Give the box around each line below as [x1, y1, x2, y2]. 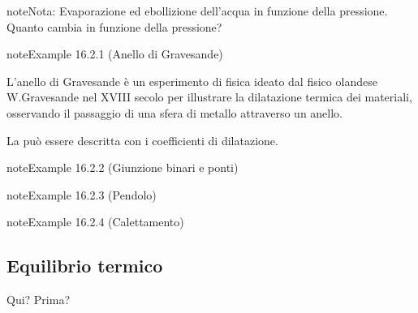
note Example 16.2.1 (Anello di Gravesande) [6, 45, 223, 62]
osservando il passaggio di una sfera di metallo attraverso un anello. [6, 104, 343, 121]
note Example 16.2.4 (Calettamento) [6, 213, 184, 230]
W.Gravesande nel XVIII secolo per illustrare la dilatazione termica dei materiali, [6, 88, 412, 105]
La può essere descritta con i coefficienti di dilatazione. [6, 131, 278, 148]
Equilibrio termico [6, 253, 163, 278]
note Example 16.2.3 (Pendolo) [6, 186, 157, 203]
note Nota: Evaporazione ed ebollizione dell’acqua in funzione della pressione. [6, 2, 388, 19]
